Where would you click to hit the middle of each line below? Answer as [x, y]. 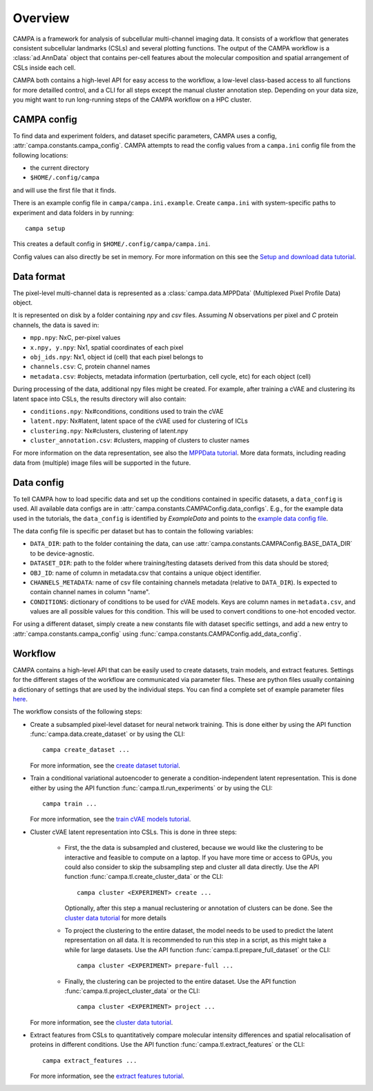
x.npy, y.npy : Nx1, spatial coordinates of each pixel [107, 347]
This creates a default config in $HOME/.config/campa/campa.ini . [112, 244]
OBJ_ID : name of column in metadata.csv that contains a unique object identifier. [146, 573]
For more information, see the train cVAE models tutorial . [111, 819]
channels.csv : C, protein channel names [90, 367]
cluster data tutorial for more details [116, 918]
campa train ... [70, 804]
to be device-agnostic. [62, 553]
